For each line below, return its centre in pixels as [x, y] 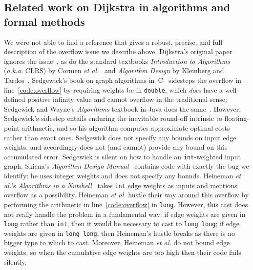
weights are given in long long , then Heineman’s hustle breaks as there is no [119, 233]
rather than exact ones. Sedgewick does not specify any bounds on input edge [120, 137]
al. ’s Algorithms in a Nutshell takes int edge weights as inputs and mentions [121, 185]
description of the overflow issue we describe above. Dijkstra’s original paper [118, 51]
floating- [237, 118]
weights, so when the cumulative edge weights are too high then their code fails [123, 252]
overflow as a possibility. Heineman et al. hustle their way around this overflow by [126, 195]
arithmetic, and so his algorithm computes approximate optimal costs [126, 128]
